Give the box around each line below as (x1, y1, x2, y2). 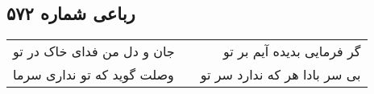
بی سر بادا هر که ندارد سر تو (200, 65, 361, 84)
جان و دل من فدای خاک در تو (13, 42, 175, 61)
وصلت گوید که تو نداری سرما (13, 65, 174, 84)
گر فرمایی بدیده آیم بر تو (223, 42, 361, 61)
